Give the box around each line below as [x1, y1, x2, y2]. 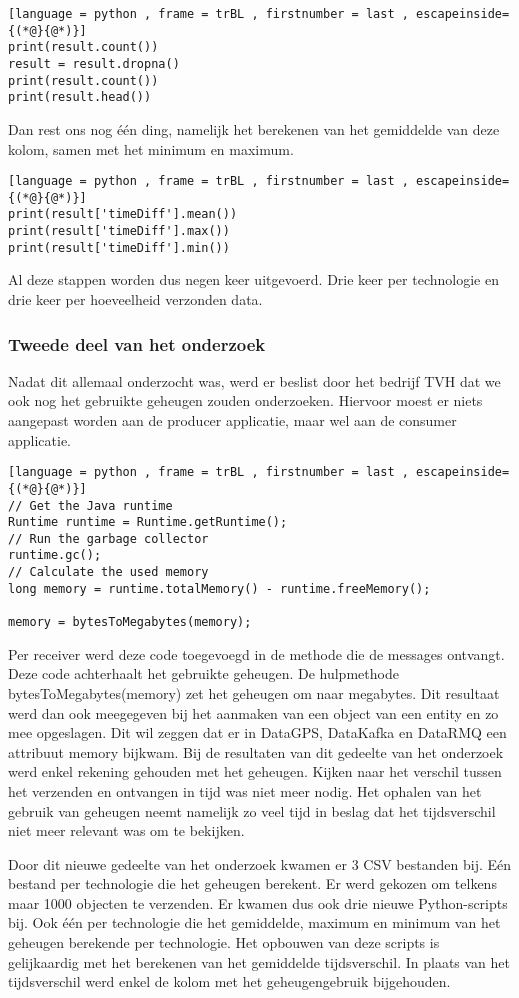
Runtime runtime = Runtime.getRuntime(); [8, 515, 288, 530]
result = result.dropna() [8, 56, 180, 71]
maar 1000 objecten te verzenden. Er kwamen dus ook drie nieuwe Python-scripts [8, 892, 508, 913]
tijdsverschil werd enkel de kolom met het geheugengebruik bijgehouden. [8, 971, 451, 992]
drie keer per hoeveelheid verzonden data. [8, 289, 263, 309]
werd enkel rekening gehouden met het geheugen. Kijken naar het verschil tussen [8, 761, 502, 782]
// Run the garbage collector [8, 531, 209, 546]
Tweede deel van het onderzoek [8, 331, 266, 356]
